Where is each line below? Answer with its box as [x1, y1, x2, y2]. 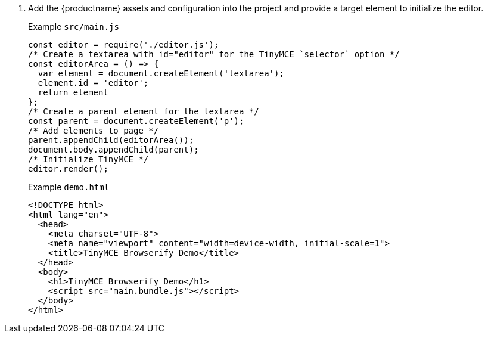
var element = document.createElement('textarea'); [38, 69, 284, 78]
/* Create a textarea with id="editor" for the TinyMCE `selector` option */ [28, 49, 400, 59]
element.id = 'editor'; [38, 78, 149, 88]
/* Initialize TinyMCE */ [28, 154, 149, 164]
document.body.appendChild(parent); [28, 145, 199, 154]
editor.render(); [28, 164, 108, 173]
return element [38, 88, 108, 97]
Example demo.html [28, 182, 110, 192]
